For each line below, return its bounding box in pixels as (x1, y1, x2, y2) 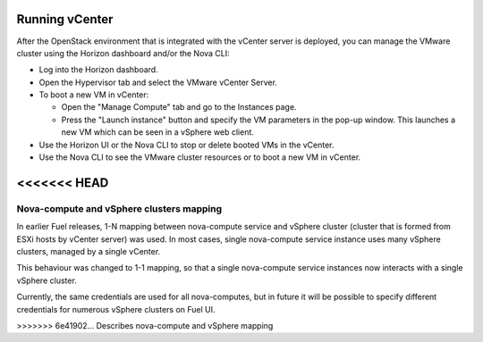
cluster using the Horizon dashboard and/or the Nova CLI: (16, 47, 230, 58)
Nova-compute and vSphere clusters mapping (16, 202, 223, 214)
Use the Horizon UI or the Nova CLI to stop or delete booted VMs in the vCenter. (38, 139, 335, 150)
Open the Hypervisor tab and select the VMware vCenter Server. (38, 77, 277, 88)
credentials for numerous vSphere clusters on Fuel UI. (16, 304, 216, 314)
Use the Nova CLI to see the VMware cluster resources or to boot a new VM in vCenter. (38, 152, 361, 163)
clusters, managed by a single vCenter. (16, 246, 161, 256)
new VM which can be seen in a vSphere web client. (61, 127, 255, 138)
